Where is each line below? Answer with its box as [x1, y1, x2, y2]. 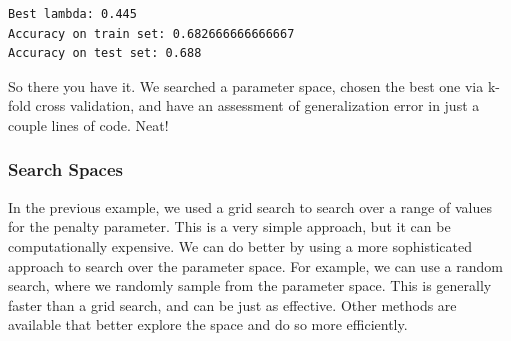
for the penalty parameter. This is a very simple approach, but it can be [8, 216, 451, 237]
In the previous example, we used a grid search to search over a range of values [8, 196, 492, 217]
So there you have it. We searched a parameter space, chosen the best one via [8, 75, 484, 96]
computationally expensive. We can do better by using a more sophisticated [8, 235, 472, 256]
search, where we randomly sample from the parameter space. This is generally [8, 275, 492, 296]
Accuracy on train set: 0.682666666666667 [8, 26, 295, 41]
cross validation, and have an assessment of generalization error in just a [35, 95, 480, 116]
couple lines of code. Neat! [8, 114, 169, 135]
